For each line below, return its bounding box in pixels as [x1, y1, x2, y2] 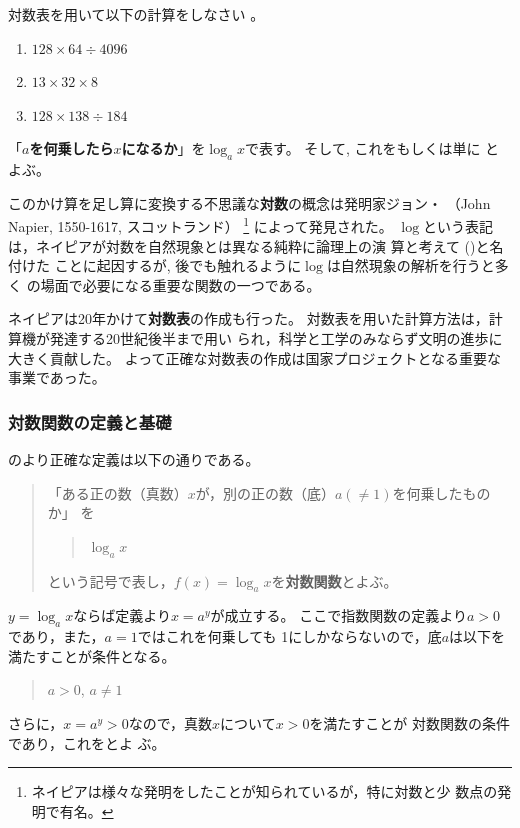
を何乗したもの [392, 482, 491, 503]
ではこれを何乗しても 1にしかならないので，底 [137, 626, 442, 647]
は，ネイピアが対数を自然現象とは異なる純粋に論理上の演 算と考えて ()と [8, 235, 490, 256]
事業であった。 [8, 367, 106, 388]
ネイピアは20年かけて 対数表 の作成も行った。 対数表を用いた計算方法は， [8, 308, 489, 329]
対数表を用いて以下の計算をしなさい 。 [8, 4, 265, 24]
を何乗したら [29, 138, 114, 159]
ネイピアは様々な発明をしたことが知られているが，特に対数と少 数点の [31, 781, 498, 802]
